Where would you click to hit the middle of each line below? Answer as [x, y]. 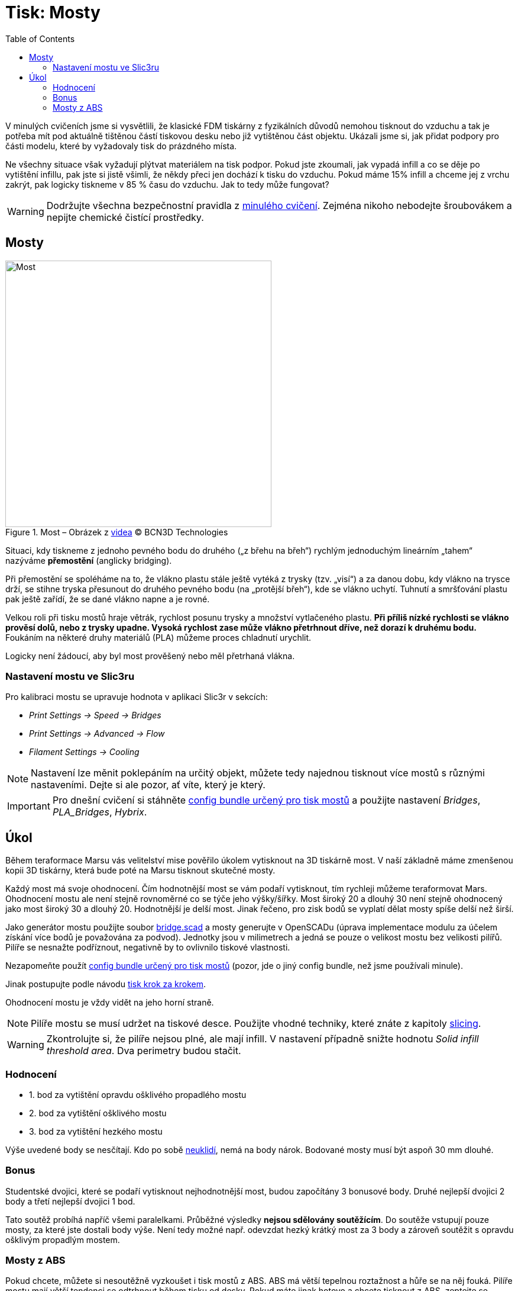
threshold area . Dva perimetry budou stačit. [144, 1051]
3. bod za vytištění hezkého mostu [96, 1131]
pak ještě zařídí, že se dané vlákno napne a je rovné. [108, 599]
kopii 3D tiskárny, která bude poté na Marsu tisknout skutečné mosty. [140, 871]
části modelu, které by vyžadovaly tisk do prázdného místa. [121, 146]
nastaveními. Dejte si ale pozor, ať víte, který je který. [148, 785]
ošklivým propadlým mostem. [63, 1239]
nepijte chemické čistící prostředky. [125, 217]
